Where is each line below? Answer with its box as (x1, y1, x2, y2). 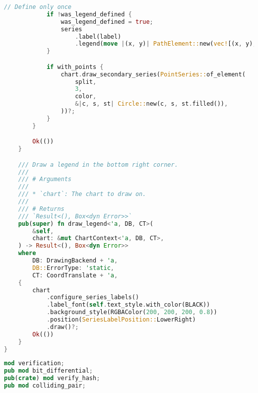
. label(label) (75, 33, 122, 40)
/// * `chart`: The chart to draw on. (18, 191, 146, 198)
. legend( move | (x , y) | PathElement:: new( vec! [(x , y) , (75, 40, 257, 48)
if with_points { (46, 63, 104, 70)
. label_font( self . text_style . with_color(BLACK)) (46, 301, 210, 309)
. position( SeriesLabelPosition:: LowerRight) (46, 316, 196, 324)
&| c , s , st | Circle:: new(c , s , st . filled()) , (75, 100, 228, 108)
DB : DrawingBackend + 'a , (32, 257, 118, 264)
